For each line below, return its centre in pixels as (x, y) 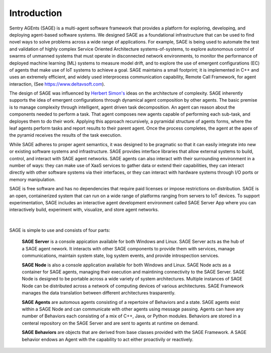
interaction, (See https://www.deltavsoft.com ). (57, 84)
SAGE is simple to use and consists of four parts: (60, 230)
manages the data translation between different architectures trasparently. (99, 293)
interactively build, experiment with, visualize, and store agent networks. (84, 210)
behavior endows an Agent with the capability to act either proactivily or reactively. (107, 339)
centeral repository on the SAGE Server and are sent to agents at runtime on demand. (110, 323)
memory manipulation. (32, 179)
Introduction (36, 13)
